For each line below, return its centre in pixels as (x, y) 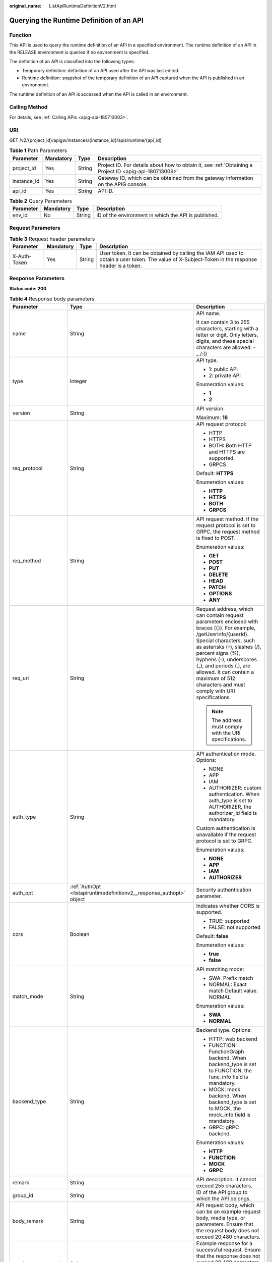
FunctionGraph (226, 1051)
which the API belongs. (224, 1198)
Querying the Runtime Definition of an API (76, 20)
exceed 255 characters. (224, 1185)
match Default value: (233, 990)
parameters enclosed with (227, 621)
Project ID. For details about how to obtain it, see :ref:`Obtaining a (175, 165)
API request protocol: (221, 424)
